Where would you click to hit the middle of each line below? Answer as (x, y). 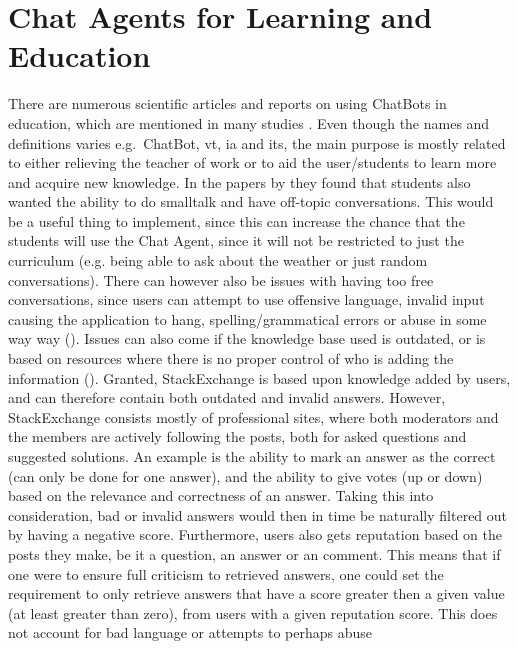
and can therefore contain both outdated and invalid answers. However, (227, 397)
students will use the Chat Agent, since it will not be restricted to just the (236, 240)
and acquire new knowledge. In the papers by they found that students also (239, 181)
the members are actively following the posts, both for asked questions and (237, 436)
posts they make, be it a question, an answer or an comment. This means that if (254, 553)
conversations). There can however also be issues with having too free (221, 279)
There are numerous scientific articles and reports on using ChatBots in (227, 103)
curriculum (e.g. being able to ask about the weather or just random (218, 260)
